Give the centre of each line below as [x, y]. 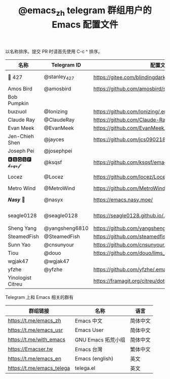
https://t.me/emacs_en [35, 358]
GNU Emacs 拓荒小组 [100, 339]
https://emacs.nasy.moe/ [123, 199]
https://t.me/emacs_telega [39, 368]
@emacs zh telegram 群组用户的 [85, 11]
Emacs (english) [94, 358]
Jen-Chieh [21, 136]
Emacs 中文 [89, 321]
